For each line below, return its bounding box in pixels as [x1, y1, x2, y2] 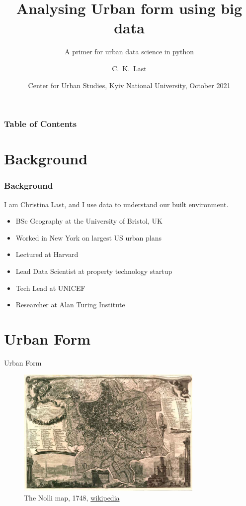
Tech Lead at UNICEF [15, 282, 85, 293]
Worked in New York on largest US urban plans [15, 232, 162, 243]
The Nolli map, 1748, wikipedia [24, 492, 120, 503]
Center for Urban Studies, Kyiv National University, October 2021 [28, 80, 231, 90]
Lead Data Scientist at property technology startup [15, 265, 172, 276]
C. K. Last [112, 63, 147, 73]
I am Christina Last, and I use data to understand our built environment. [4, 199, 229, 209]
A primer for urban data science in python [64, 46, 194, 57]
